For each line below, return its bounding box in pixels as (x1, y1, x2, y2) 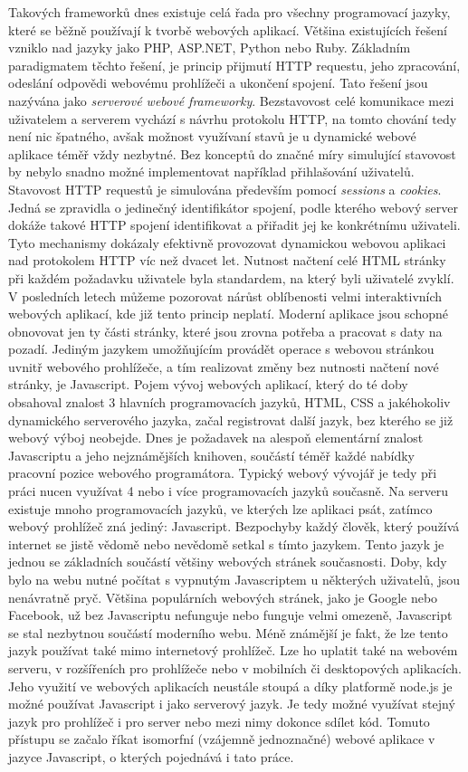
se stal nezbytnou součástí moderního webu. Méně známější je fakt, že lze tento (8, 623, 448, 642)
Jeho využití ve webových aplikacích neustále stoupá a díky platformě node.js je (8, 676, 453, 695)
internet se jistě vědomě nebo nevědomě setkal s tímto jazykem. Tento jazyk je (8, 534, 444, 553)
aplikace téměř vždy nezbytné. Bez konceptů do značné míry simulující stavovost (8, 144, 456, 163)
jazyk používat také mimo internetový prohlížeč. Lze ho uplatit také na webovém (8, 641, 458, 660)
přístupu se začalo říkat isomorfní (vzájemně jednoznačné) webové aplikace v (8, 729, 435, 748)
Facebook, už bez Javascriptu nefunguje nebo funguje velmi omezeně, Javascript (8, 605, 453, 624)
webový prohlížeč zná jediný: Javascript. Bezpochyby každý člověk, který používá (8, 517, 460, 536)
